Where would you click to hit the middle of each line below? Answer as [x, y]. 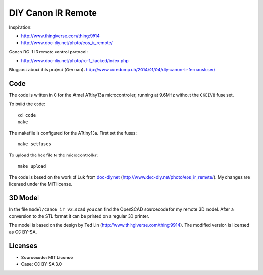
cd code [27, 115]
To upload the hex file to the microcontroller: [54, 155]
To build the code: [27, 104]
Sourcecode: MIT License [47, 257]
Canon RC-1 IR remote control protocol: [48, 52]
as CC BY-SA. [23, 232]
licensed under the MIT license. [41, 184]
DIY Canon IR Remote [53, 13]
